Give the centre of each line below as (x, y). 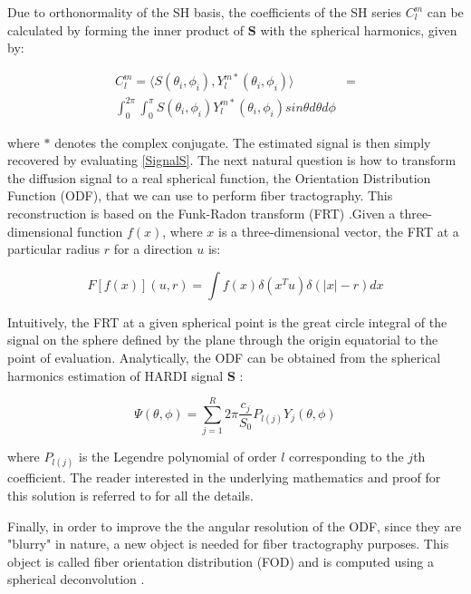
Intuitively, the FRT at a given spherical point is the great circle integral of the (227, 321)
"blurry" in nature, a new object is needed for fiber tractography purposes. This (228, 544)
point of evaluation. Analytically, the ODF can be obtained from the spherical (224, 357)
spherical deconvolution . (76, 579)
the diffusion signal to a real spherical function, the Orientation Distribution (219, 177)
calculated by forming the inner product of (126, 29)
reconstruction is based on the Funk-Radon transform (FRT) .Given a (202, 214)
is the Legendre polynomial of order (178, 457)
